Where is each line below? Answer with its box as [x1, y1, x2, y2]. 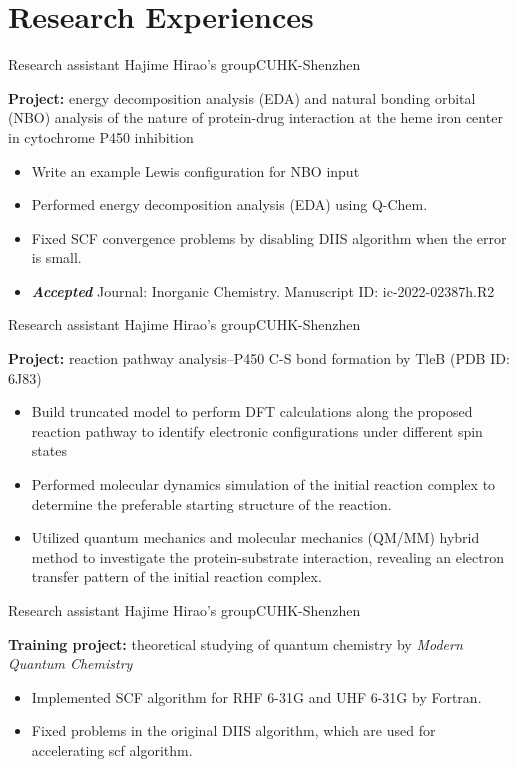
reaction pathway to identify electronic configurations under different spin [31, 420, 483, 441]
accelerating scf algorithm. [31, 739, 193, 760]
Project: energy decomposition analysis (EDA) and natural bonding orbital [8, 87, 476, 108]
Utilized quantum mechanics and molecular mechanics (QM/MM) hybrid [31, 527, 480, 548]
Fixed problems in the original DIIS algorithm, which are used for [31, 720, 436, 741]
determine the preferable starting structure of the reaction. [31, 493, 392, 514]
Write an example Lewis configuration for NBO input [31, 160, 360, 181]
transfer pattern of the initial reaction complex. [31, 566, 322, 587]
